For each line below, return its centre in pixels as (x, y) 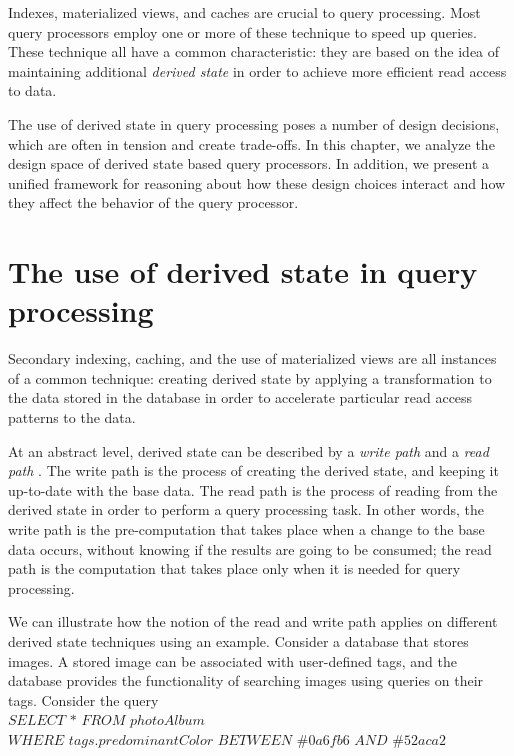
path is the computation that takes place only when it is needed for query (234, 568)
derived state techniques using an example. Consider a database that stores (238, 640)
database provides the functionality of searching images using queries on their (246, 680)
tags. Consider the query (83, 699)
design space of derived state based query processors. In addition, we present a (249, 163)
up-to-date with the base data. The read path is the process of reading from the (253, 489)
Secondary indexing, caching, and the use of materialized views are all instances (252, 358)
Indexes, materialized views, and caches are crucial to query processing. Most (244, 12)
